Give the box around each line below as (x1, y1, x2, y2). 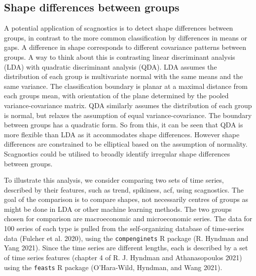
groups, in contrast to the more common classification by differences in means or (4, 32, 247, 42)
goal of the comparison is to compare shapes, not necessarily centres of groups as (4, 194, 249, 204)
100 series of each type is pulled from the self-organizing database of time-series (4, 223, 244, 234)
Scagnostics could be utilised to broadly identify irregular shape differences (4, 148, 230, 158)
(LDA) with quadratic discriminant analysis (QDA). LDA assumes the (4, 61, 217, 72)
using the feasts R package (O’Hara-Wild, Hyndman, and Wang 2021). (4, 262, 222, 272)
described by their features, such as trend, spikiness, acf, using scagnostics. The (4, 184, 244, 195)
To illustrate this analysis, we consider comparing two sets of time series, (4, 175, 224, 185)
